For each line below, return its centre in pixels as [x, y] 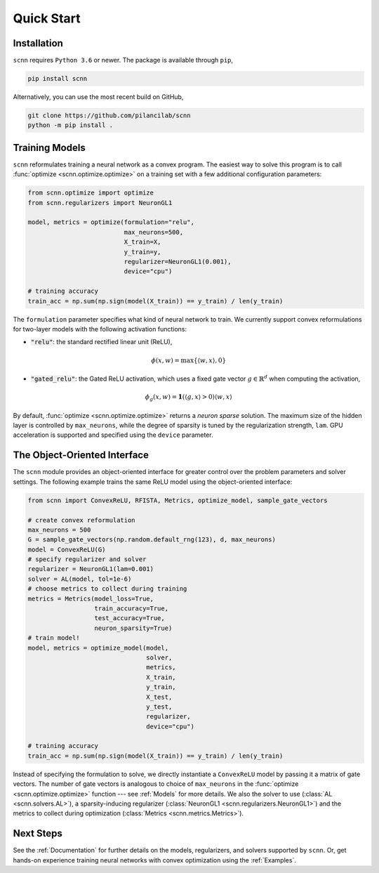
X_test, [159, 697]
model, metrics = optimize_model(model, [98, 648]
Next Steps [38, 833]
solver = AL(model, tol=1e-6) [80, 579]
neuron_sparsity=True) [133, 628]
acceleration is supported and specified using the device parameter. [113, 435]
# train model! [54, 638]
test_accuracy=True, [129, 618]
